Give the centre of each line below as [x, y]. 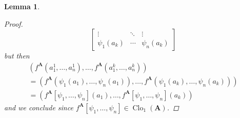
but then [17, 56]
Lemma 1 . [22, 6]
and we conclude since [39, 107]
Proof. [14, 23]
